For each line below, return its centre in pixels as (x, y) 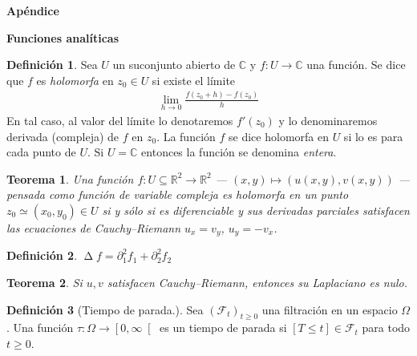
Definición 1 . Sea (52, 65)
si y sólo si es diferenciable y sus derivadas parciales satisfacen (256, 210)
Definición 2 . (42, 255)
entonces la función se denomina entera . (239, 152)
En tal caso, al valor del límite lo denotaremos (120, 120)
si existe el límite (194, 80)
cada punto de (41, 152)
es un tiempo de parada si (223, 328)
